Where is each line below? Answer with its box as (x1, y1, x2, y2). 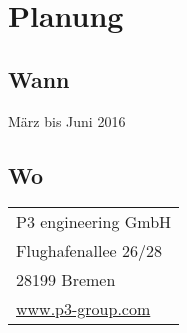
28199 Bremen (16, 268, 116, 292)
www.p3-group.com (16, 297, 151, 321)
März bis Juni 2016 (8, 110, 126, 131)
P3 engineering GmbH (16, 210, 172, 234)
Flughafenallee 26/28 (16, 239, 163, 263)
